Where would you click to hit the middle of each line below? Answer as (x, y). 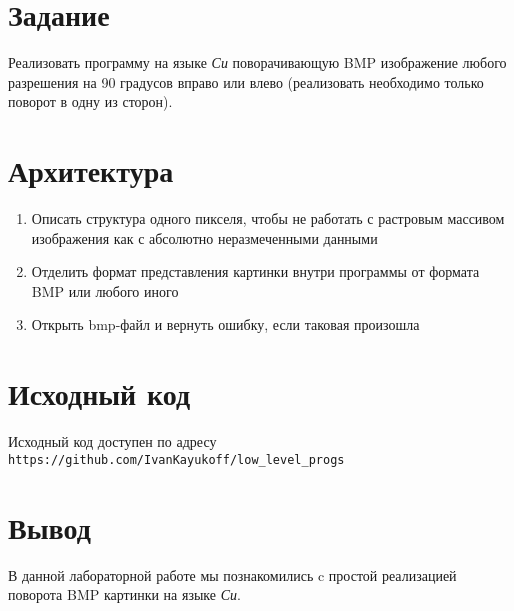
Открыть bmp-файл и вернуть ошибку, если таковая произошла (225, 324)
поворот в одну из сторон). (90, 101)
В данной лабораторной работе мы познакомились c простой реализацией (232, 574)
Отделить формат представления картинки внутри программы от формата (255, 271)
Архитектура (91, 170)
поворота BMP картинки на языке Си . (124, 594)
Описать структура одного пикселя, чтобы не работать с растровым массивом (268, 218)
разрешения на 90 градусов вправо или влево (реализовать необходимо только (246, 81)
